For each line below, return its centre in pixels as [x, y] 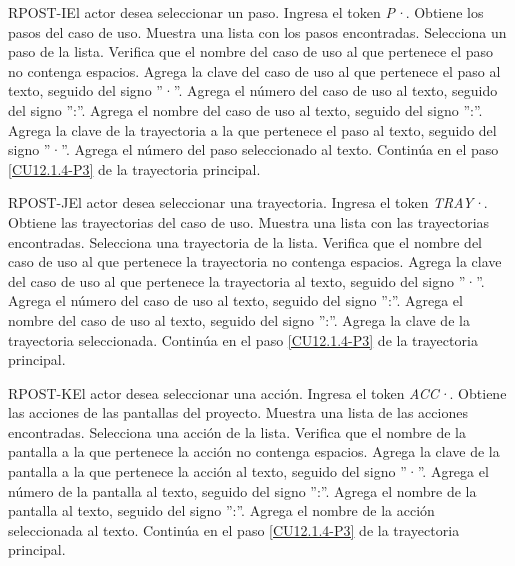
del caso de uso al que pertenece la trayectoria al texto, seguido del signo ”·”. [246, 280]
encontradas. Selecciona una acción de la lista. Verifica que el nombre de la [237, 431]
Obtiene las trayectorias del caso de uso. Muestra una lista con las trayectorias [249, 221]
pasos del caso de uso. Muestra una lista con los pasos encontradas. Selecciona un [257, 31]
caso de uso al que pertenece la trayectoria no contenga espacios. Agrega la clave [255, 261]
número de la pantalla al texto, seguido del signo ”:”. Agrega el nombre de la [242, 490]
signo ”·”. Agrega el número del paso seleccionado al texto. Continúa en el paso [253, 149]
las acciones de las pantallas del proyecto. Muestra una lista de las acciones [238, 412]
